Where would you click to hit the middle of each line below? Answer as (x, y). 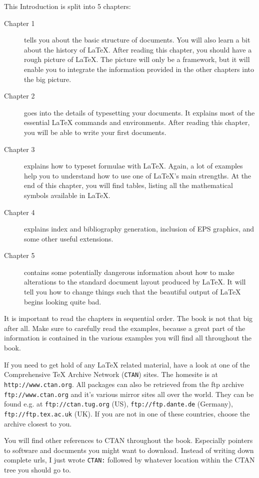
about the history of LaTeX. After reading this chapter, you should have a (138, 49)
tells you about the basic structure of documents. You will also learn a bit (137, 40)
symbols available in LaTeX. (67, 195)
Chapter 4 (19, 212)
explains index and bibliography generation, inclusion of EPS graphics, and (139, 229)
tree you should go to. (37, 469)
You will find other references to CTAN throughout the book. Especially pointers (128, 440)
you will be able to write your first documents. (95, 132)
